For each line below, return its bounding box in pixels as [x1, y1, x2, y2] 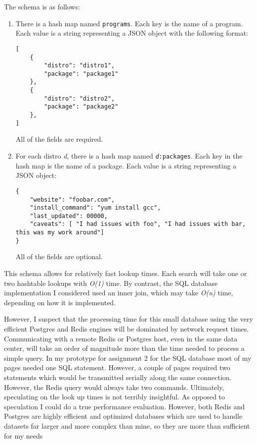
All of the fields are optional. [15, 251, 103, 262]
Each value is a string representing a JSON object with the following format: [15, 28, 248, 38]
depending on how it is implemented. [4, 297, 116, 307]
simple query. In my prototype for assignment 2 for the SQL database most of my [4, 352, 252, 363]
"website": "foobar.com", [30, 196, 115, 203]
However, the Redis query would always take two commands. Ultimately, [4, 382, 224, 392]
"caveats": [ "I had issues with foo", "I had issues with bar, [30, 221, 246, 228]
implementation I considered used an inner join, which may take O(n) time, [4, 287, 233, 298]
